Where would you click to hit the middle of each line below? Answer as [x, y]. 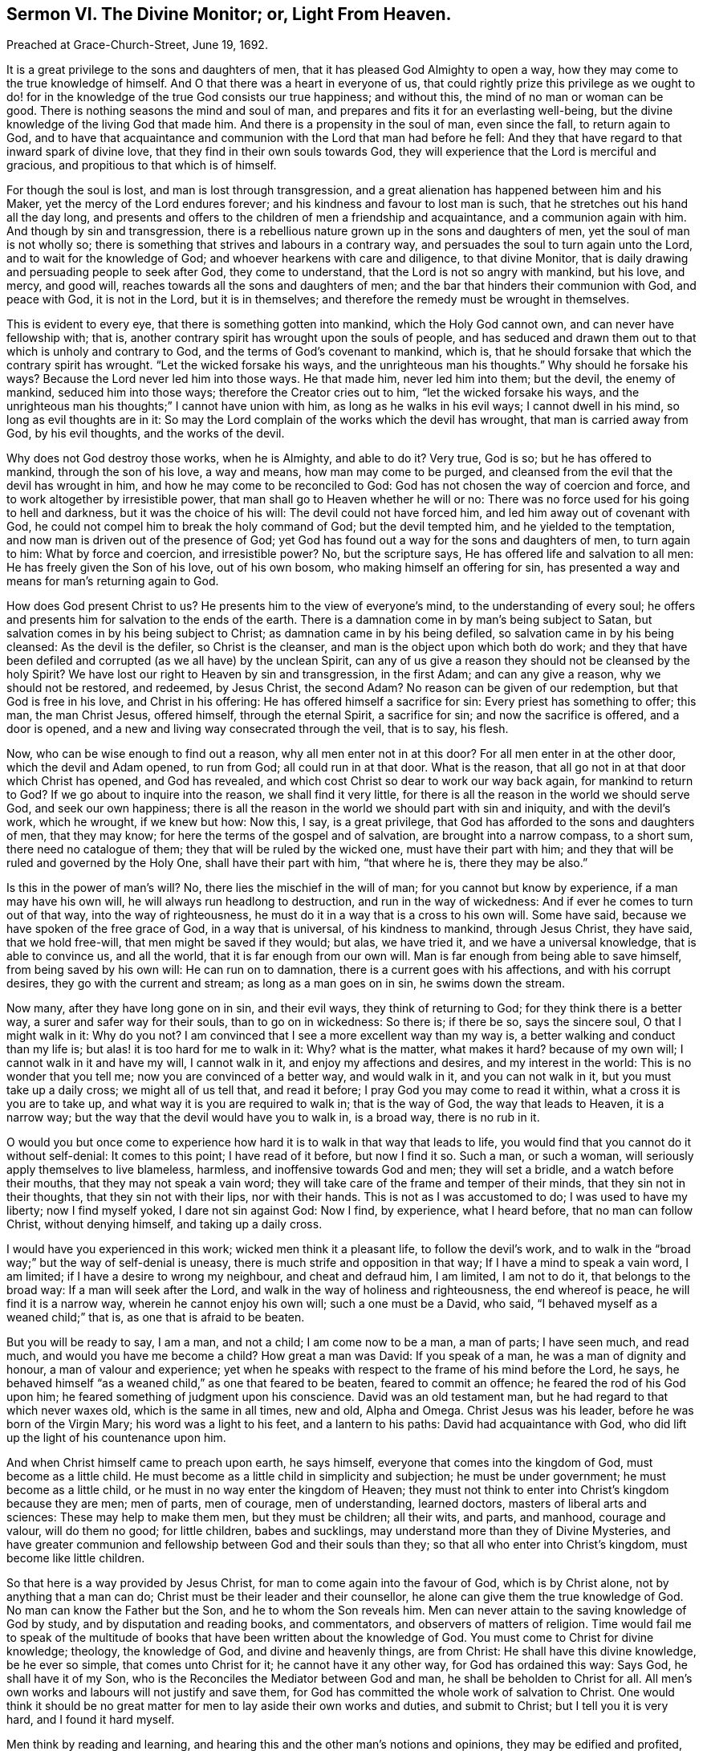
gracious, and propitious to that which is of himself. [142, 165]
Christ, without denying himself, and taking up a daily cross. [165, 1224]
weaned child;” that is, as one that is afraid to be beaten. [156, 1317]
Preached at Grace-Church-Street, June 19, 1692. [137, 45]
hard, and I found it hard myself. [91, 1720]
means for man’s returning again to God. [113, 581]
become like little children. [76, 1558]
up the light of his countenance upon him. [116, 1438]
